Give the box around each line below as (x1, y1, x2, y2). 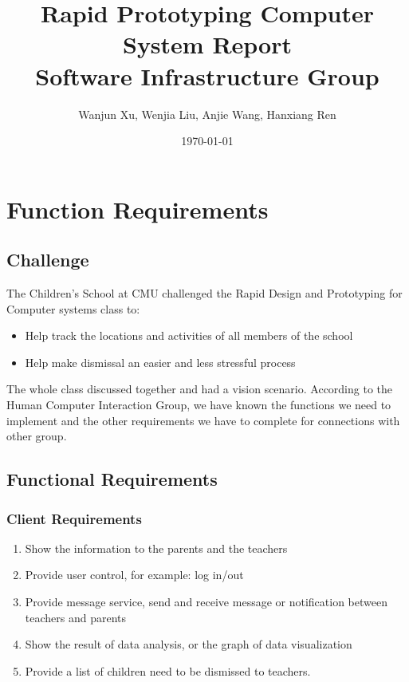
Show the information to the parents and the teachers (25, 539, 288, 556)
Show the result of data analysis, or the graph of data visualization (25, 636, 352, 652)
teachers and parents (25, 609, 127, 625)
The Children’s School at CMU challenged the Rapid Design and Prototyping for (6, 285, 403, 302)
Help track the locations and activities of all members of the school (25, 327, 353, 344)
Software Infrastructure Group (35, 59, 380, 92)
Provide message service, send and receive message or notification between (25, 593, 387, 610)
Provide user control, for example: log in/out (25, 566, 244, 583)
